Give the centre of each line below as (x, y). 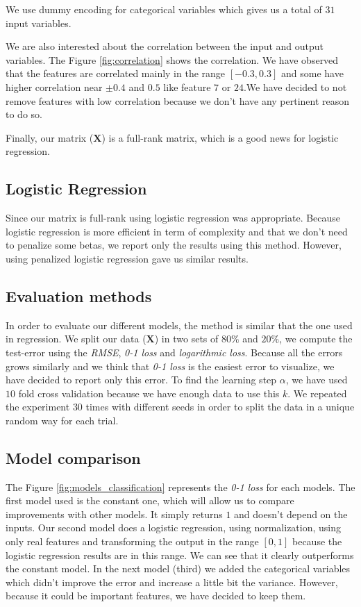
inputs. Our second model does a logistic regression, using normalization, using (174, 527)
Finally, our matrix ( (50, 137)
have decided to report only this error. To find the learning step (141, 380)
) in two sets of (186, 339)
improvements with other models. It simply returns (114, 514)
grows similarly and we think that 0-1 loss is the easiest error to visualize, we (170, 366)
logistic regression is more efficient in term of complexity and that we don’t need (177, 231)
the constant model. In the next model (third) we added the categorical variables (178, 568)
